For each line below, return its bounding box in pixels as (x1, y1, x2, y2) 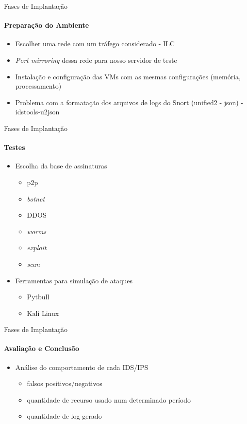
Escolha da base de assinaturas (15, 161, 107, 171)
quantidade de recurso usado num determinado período (27, 394, 191, 405)
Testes (4, 142, 25, 152)
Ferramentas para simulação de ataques (15, 275, 133, 285)
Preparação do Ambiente (4, 20, 89, 30)
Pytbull (27, 292, 49, 302)
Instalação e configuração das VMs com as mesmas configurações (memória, (15, 71, 241, 81)
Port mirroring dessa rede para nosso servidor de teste (15, 55, 177, 65)
